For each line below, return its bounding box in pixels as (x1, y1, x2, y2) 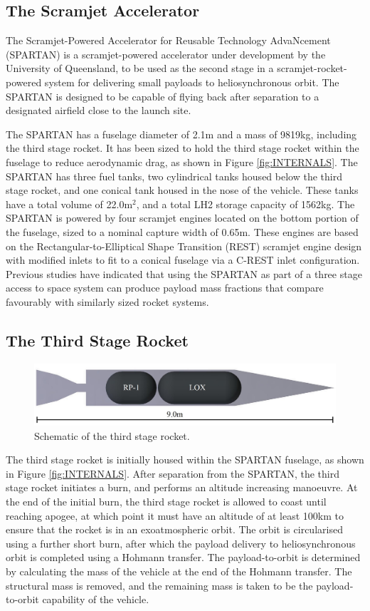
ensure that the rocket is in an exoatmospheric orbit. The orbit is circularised (6, 522, 343, 537)
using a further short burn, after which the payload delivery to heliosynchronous (6, 535, 356, 550)
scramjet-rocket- (277, 61, 347, 76)
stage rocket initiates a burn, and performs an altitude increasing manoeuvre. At (6, 480, 358, 495)
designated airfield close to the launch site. (6, 103, 191, 118)
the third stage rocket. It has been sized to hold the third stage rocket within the (6, 140, 359, 155)
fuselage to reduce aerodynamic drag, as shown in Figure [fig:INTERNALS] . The (6, 154, 358, 169)
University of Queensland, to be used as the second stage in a (6, 61, 274, 76)
